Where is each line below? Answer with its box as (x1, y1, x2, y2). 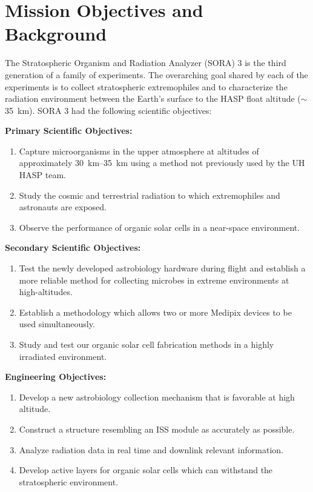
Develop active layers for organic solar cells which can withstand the (19, 464, 273, 476)
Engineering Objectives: (5, 370, 107, 383)
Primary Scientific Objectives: (5, 124, 133, 137)
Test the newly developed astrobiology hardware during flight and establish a (19, 262, 306, 274)
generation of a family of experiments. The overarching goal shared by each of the (5, 68, 308, 81)
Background (5, 21, 107, 46)
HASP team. (19, 168, 66, 181)
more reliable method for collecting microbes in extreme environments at (19, 273, 289, 286)
